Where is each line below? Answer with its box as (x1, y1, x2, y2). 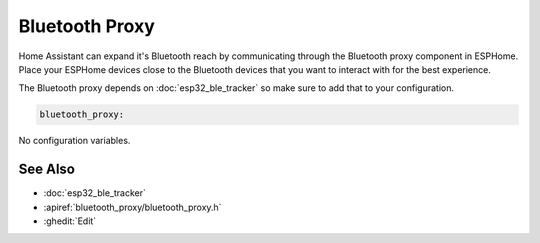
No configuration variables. (18, 135, 131, 147)
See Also (18, 161, 75, 178)
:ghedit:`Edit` (43, 215, 97, 227)
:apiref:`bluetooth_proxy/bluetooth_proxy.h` (43, 201, 222, 213)
